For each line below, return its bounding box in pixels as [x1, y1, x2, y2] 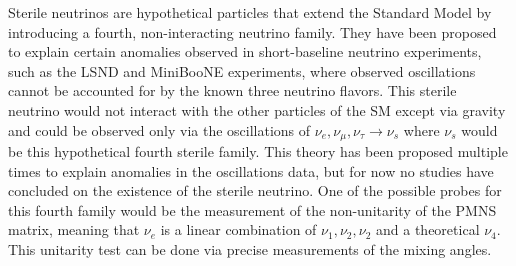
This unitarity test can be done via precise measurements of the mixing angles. [8, 238, 492, 259]
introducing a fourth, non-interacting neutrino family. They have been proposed [8, 21, 497, 42]
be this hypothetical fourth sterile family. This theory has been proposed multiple [8, 141, 508, 162]
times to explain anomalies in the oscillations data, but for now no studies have [8, 160, 494, 181]
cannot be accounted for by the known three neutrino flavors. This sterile [8, 80, 457, 101]
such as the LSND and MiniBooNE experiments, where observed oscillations [8, 60, 476, 81]
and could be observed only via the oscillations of [8, 119, 311, 140]
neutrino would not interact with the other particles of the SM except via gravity [8, 99, 506, 120]
